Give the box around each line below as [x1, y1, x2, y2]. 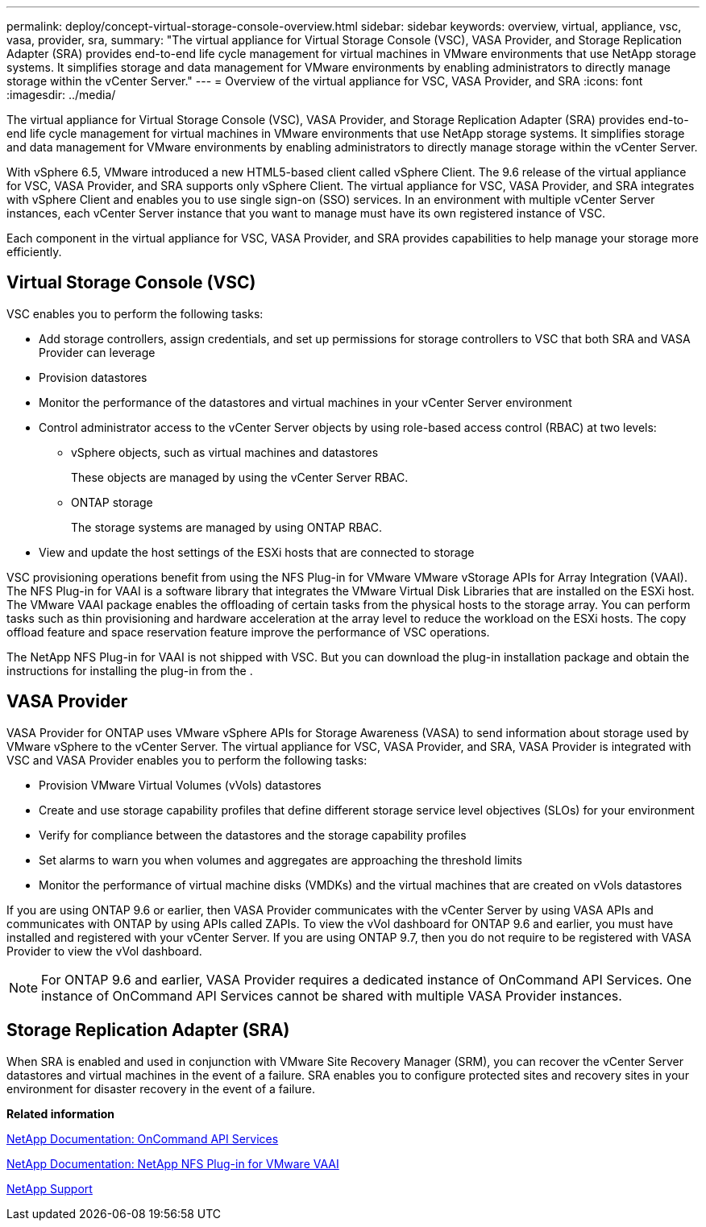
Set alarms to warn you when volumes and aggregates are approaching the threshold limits [39, 852, 522, 867]
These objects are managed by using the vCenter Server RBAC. [71, 470, 409, 484]
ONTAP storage [71, 495, 153, 509]
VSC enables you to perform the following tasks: [6, 306, 264, 321]
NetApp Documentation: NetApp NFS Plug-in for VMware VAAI [6, 1156, 339, 1171]
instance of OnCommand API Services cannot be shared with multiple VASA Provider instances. [41, 987, 622, 1004]
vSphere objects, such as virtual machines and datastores [71, 445, 379, 459]
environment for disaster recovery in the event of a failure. [6, 1081, 315, 1096]
